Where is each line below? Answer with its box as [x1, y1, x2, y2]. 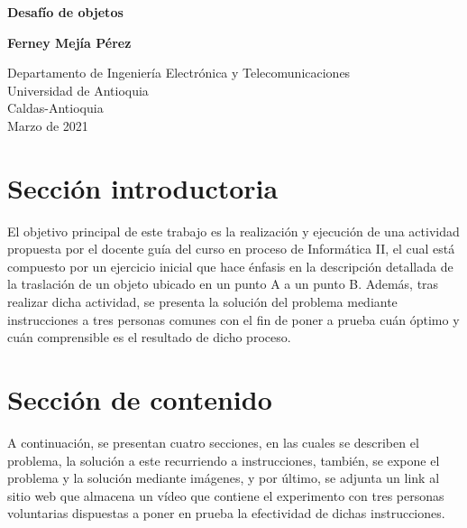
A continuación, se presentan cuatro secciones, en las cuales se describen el [7, 432, 419, 451]
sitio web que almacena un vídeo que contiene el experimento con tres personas [7, 486, 444, 505]
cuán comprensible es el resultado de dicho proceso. [7, 328, 291, 347]
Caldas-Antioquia [7, 98, 104, 117]
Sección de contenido [7, 381, 272, 418]
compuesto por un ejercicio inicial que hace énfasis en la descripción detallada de [7, 256, 453, 275]
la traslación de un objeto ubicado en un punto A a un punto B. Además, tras [7, 274, 439, 293]
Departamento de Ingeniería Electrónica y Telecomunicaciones [7, 63, 351, 82]
